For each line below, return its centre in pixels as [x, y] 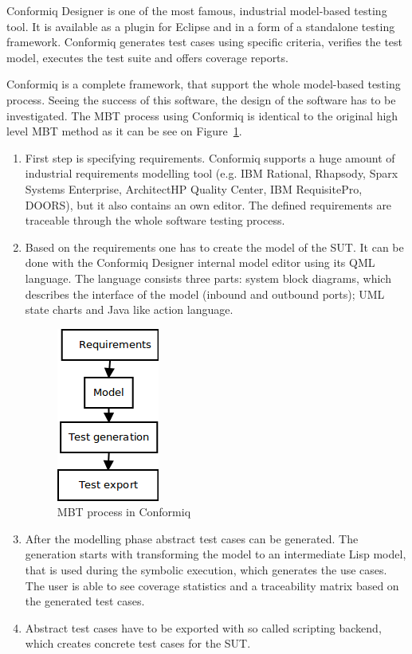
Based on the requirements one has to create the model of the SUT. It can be [214, 247]
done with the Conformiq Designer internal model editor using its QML [200, 262]
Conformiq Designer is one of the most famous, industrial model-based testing [197, 10]
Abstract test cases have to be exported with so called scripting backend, [203, 627]
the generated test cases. [85, 601]
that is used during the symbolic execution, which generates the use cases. [206, 570]
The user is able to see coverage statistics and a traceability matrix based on [212, 585]
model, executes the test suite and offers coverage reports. [147, 57]
